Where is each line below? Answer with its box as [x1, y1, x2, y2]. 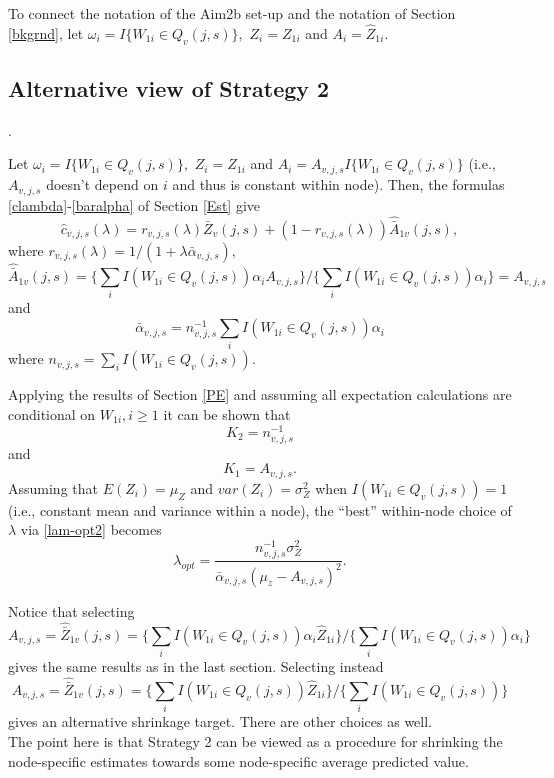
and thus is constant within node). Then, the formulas [172, 174, 505, 195]
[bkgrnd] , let [8, 22, 84, 43]
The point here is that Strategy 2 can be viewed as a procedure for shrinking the [8, 730, 503, 751]
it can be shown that [163, 403, 291, 424]
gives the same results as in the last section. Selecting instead [8, 656, 384, 676]
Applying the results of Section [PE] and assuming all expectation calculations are [8, 384, 512, 405]
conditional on [8, 403, 96, 424]
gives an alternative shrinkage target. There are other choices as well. [8, 711, 432, 732]
